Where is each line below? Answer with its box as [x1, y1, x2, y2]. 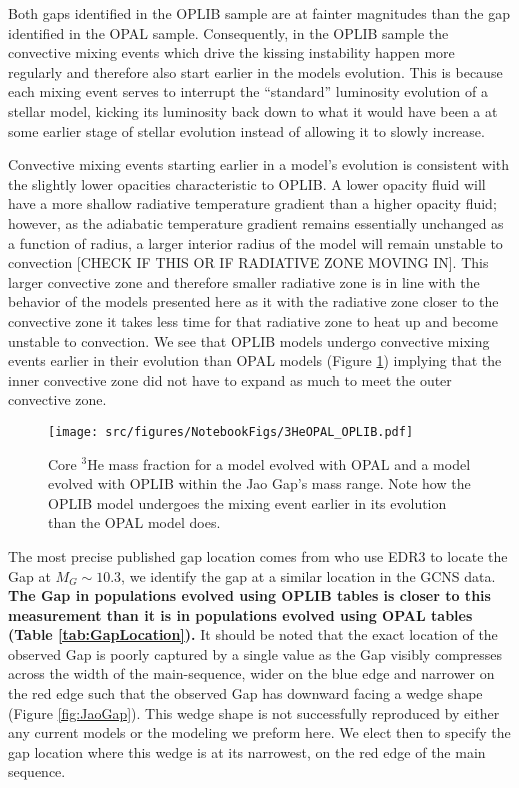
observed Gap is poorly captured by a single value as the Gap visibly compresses [8, 643, 503, 664]
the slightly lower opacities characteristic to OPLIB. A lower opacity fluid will [8, 173, 486, 194]
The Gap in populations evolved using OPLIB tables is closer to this [8, 585, 491, 606]
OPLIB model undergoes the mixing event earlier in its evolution [48, 492, 447, 513]
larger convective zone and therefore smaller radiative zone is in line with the [8, 271, 480, 292]
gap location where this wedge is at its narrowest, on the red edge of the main [8, 741, 486, 762]
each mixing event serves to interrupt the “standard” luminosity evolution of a [8, 81, 488, 102]
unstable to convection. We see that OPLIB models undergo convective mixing [8, 330, 490, 351]
